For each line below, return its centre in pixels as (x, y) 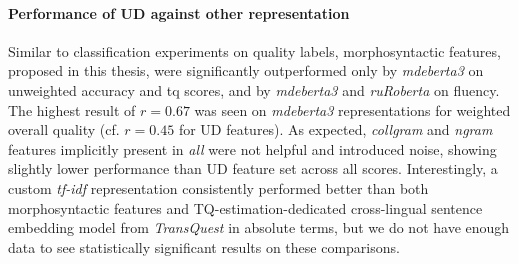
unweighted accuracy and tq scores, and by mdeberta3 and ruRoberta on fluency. (254, 89)
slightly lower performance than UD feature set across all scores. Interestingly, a (253, 168)
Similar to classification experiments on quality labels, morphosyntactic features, (254, 50)
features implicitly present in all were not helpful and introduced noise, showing (252, 148)
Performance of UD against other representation (179, 12)
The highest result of (72, 109)
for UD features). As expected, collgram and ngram (335, 129)
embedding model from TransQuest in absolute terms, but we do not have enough (259, 227)
